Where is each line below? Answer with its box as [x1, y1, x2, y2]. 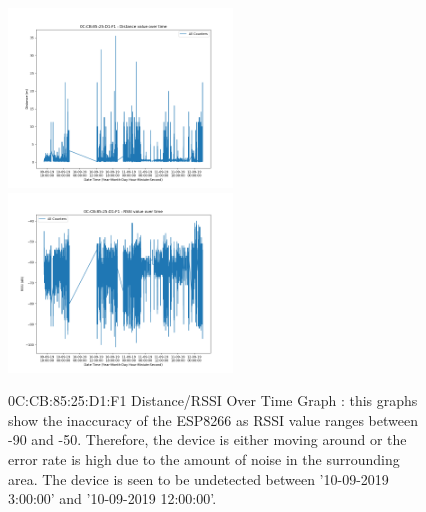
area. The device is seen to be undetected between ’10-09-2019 [8, 468, 389, 489]
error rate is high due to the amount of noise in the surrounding [8, 448, 400, 469]
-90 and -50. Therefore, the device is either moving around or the [8, 429, 407, 450]
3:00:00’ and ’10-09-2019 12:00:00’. [8, 488, 217, 509]
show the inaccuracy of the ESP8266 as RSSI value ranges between [8, 409, 418, 430]
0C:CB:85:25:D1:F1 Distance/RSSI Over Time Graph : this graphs [8, 390, 418, 411]
